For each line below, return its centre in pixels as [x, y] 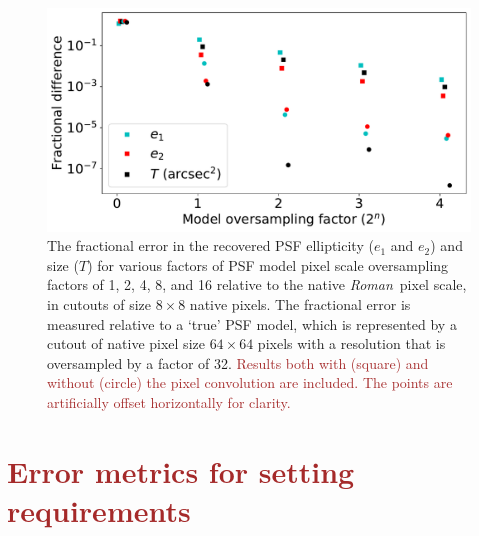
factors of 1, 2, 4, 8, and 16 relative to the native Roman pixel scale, [257, 284]
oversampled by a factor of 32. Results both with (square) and [238, 362]
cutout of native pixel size [126, 343]
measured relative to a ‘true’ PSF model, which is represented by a [252, 323]
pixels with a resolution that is [351, 343]
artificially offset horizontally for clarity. [169, 401]
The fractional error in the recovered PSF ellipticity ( [210, 245]
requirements [99, 509]
